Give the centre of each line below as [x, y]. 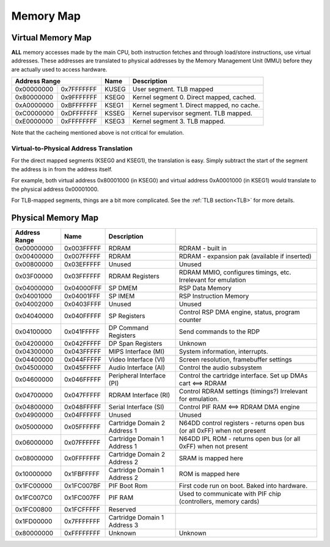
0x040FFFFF [83, 316]
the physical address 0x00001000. [55, 189]
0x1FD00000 [34, 521]
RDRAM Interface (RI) [139, 395]
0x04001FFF [82, 296]
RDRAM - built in [203, 248]
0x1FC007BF [82, 485]
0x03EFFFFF [82, 264]
